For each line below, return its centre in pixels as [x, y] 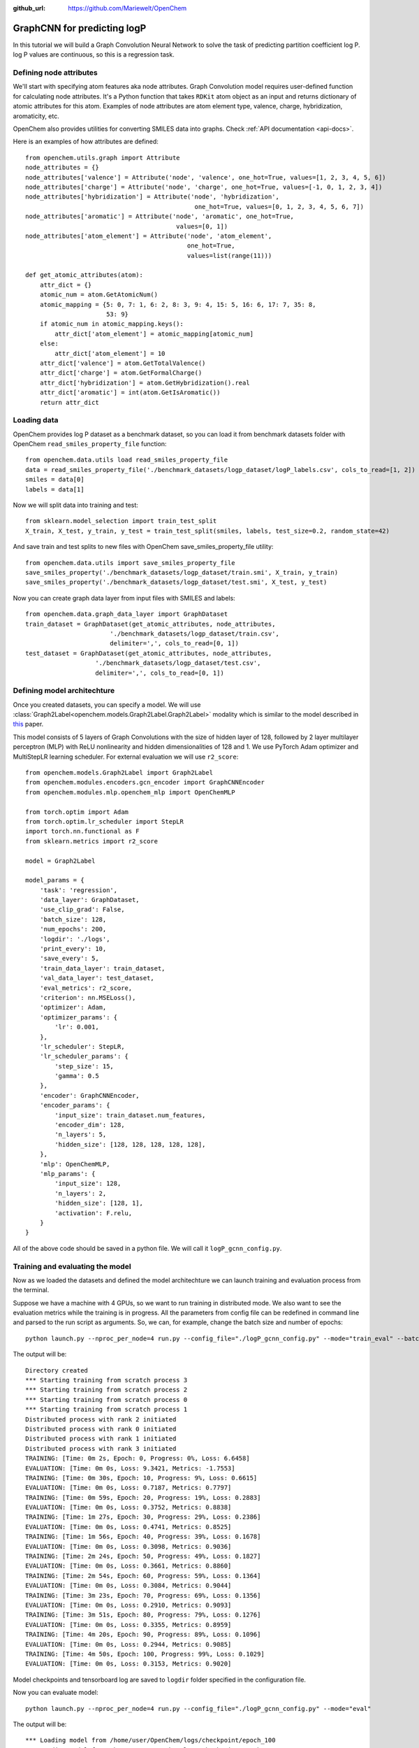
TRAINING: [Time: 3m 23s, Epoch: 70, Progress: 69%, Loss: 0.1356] [143, 1595]
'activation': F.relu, [94, 1213]
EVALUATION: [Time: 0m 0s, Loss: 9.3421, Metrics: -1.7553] [130, 1468]
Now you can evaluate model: [56, 1693]
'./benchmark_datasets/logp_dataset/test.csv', [178, 663]
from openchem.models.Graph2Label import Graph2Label [119, 772]
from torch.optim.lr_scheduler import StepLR [105, 821]
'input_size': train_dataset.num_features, [130, 1115]
